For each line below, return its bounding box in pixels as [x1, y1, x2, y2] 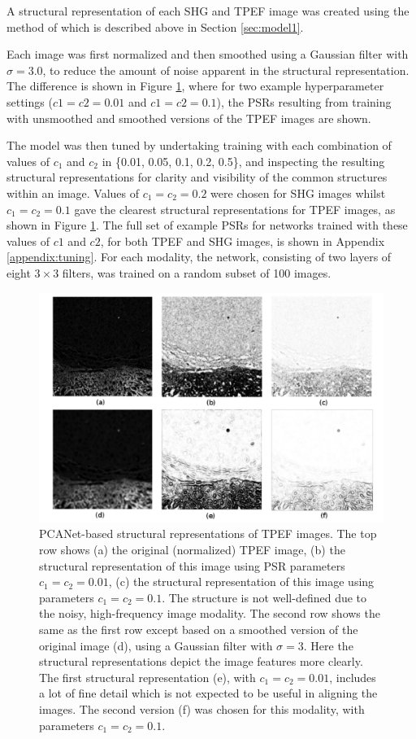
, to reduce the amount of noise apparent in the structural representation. [42, 61, 409, 78]
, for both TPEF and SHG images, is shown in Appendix [100, 232, 385, 249]
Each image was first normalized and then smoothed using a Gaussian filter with [6, 46, 409, 63]
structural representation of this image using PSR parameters [39, 557, 345, 574]
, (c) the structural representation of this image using [108, 573, 375, 590]
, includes [329, 668, 376, 685]
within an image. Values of [6, 184, 140, 201]
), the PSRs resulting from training [216, 93, 392, 110]
